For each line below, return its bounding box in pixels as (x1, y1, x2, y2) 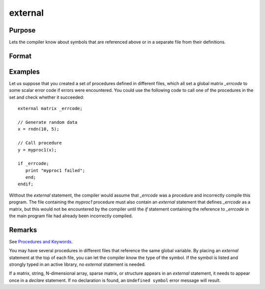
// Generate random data (18, 119, 78, 125)
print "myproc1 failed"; (25, 168, 85, 173)
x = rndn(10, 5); (18, 126, 59, 132)
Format (9, 52, 32, 60)
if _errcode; (18, 161, 49, 167)
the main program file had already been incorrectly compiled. (9, 213, 133, 219)
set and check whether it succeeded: (9, 94, 84, 100)
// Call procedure (18, 140, 62, 146)
